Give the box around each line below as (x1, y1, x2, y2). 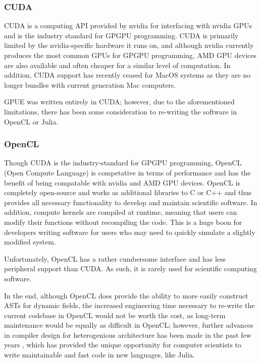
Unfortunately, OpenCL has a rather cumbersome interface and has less (4, 253, 226, 264)
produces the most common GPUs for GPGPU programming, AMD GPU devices (4, 50, 256, 60)
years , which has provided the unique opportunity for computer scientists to (4, 339, 242, 350)
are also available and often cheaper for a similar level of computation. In (4, 59, 231, 70)
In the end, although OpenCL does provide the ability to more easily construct (4, 290, 248, 300)
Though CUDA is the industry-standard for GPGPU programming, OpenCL (4, 157, 242, 168)
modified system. (4, 236, 56, 247)
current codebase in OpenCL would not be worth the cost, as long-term (4, 310, 226, 320)
